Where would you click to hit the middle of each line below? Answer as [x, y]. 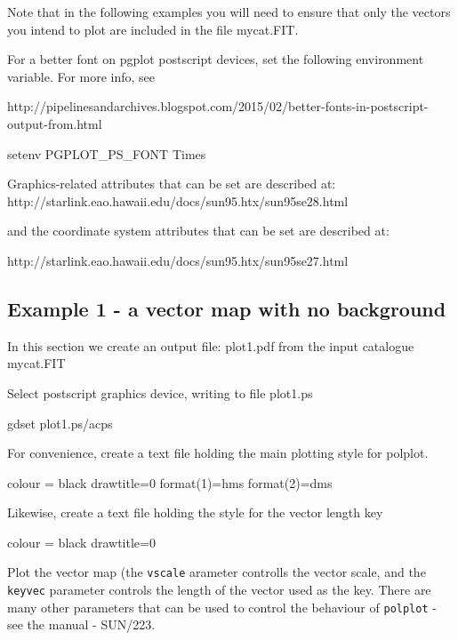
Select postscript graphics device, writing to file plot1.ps [160, 392]
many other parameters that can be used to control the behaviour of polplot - [222, 607]
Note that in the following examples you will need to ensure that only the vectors [229, 12]
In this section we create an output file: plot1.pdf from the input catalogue [211, 345]
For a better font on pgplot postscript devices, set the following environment [216, 59]
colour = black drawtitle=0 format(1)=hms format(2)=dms [170, 482]
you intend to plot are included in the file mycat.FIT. [153, 29]
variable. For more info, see [81, 76]
